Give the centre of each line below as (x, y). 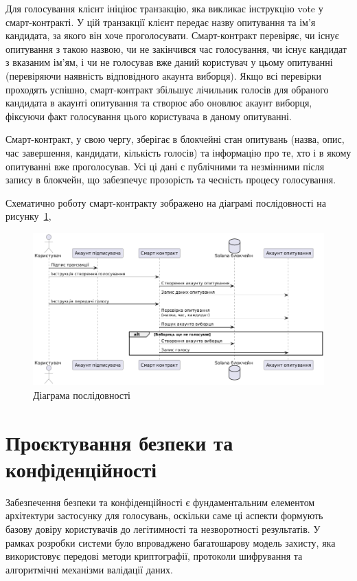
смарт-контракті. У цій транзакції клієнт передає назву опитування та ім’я (161, 22)
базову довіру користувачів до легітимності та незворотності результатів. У (163, 529)
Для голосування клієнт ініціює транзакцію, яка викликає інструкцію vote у (164, 8)
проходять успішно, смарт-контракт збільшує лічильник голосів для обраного (167, 89)
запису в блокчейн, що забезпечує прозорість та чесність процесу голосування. (171, 180)
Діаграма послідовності (82, 395)
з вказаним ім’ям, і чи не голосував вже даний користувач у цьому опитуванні (169, 62)
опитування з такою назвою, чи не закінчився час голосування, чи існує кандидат (176, 48)
